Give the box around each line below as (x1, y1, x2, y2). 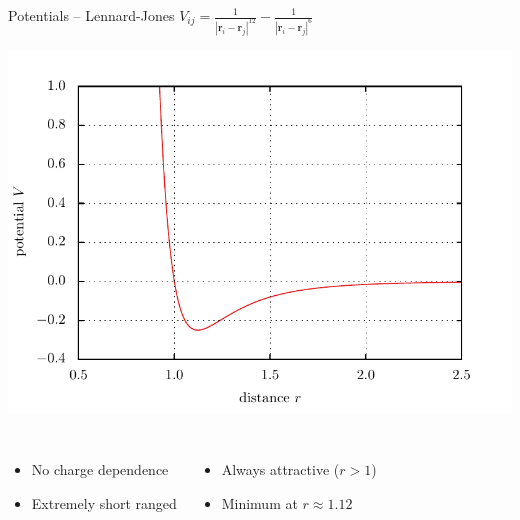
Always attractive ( (221, 459, 340, 480)
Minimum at (221, 493, 298, 514)
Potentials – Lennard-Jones (8, 5, 175, 25)
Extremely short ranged (31, 493, 177, 514)
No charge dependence (31, 459, 169, 480)
